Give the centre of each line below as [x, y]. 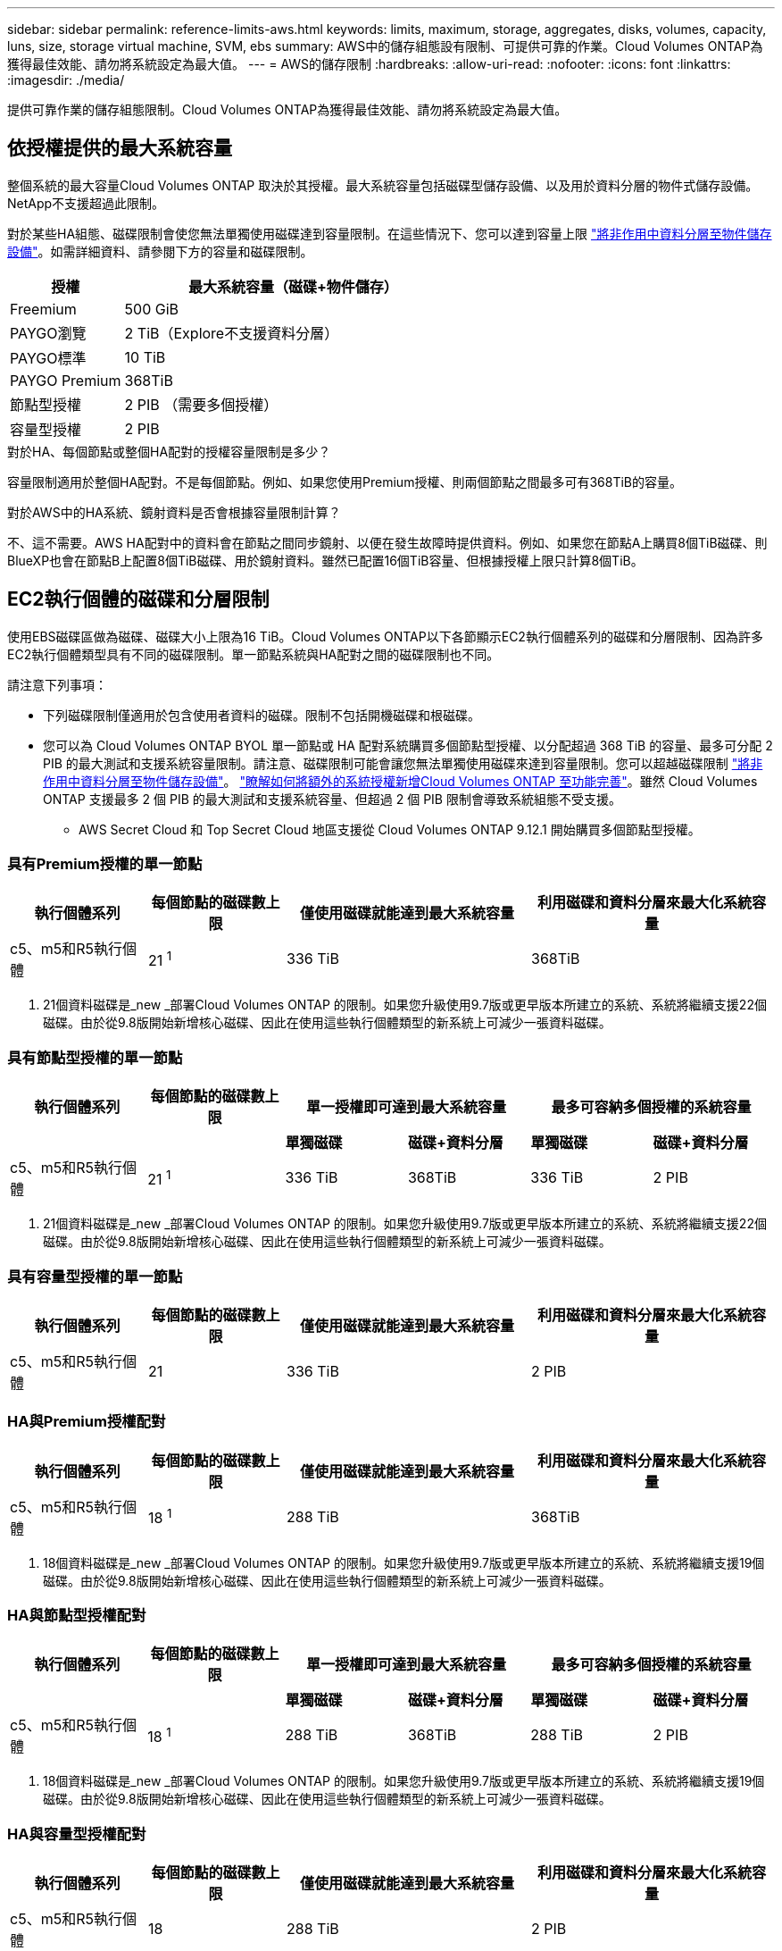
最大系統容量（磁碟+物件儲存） [293, 286]
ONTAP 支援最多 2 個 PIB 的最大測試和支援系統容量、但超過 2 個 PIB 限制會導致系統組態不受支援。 [332, 799]
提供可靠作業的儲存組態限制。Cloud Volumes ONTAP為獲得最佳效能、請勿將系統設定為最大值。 [287, 109]
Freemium [43, 309]
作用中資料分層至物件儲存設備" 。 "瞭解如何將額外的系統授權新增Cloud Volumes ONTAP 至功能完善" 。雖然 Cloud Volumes [400, 781]
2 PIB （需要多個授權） [201, 404]
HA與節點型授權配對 [77, 1616]
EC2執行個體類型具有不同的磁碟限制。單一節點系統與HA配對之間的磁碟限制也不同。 [254, 654]
